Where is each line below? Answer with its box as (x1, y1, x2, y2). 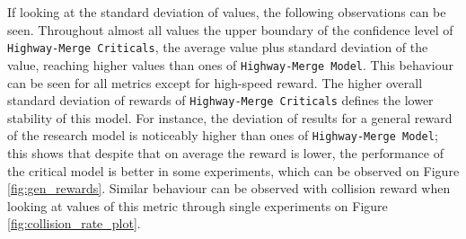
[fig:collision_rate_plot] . (7, 214, 141, 233)
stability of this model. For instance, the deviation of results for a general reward (7, 108, 453, 127)
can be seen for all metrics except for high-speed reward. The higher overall (7, 73, 423, 92)
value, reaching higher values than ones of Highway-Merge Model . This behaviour (7, 55, 453, 74)
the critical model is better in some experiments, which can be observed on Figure (7, 161, 460, 180)
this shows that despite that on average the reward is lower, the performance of (7, 144, 444, 162)
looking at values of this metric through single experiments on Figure (7, 196, 388, 215)
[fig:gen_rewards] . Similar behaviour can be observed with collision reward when (7, 179, 451, 198)
